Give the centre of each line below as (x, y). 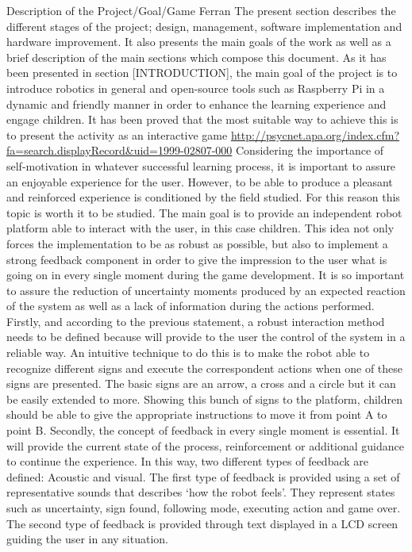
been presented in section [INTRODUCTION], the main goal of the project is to (202, 73)
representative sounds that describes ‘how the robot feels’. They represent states (201, 492)
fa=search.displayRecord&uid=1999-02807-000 (119, 150)
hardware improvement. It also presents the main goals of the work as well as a (199, 42)
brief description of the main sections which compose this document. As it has (196, 57)
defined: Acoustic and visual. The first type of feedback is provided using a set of (203, 476)
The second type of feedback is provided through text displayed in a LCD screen (202, 523)
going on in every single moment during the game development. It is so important (206, 275)
